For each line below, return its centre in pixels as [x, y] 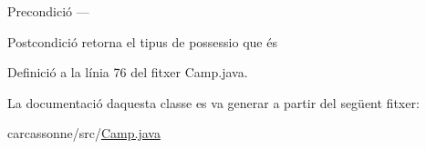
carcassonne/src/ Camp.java [84, 133]
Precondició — [48, 11]
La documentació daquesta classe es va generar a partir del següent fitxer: [213, 102]
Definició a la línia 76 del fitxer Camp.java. [128, 72]
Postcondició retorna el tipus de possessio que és [142, 41]
